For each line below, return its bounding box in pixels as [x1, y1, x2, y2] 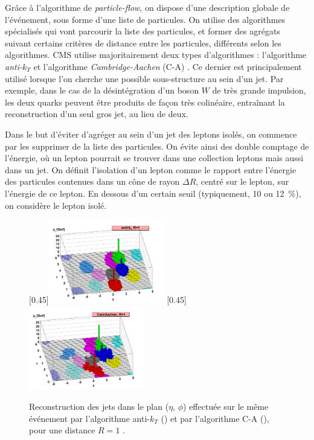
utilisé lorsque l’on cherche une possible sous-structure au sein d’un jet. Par [5, 72, 284, 84]
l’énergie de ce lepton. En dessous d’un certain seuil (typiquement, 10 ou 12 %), [5, 187, 301, 199]
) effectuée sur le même [183, 400, 269, 413]
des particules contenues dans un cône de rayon [5, 175, 180, 188]
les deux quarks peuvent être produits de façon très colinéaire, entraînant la [5, 95, 285, 108]
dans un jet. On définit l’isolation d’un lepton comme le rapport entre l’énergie [5, 163, 296, 176]
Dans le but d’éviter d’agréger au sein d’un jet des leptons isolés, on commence [5, 127, 297, 140]
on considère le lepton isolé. [5, 199, 107, 211]
